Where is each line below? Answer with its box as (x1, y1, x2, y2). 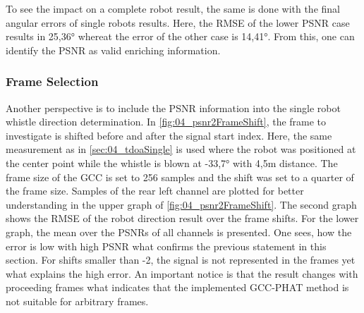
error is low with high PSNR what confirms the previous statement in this (6, 238, 327, 253)
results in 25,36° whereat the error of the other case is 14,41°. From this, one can (6, 29, 355, 44)
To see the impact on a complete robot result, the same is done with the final (6, 1, 340, 16)
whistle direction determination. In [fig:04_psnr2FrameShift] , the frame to (6, 114, 327, 129)
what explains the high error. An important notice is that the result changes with (6, 266, 358, 281)
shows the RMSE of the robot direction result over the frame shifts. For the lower (6, 211, 359, 226)
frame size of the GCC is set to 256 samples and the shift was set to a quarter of (6, 169, 354, 184)
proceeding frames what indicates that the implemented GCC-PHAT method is (6, 280, 349, 295)
